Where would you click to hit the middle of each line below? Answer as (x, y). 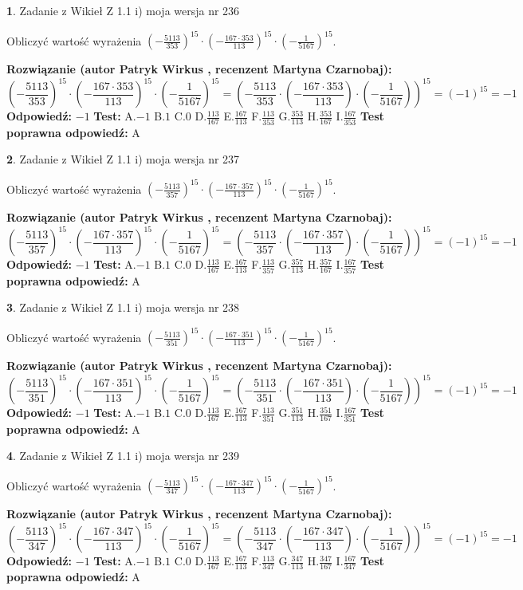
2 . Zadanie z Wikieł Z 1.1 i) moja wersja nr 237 (123, 159)
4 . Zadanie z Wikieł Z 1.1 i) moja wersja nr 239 (123, 456)
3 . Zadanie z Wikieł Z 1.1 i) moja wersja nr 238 (123, 307)
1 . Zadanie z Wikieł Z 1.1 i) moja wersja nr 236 (123, 10)
